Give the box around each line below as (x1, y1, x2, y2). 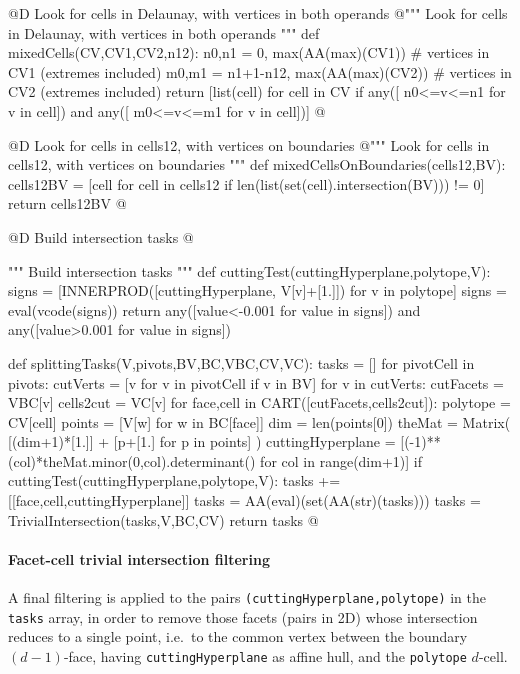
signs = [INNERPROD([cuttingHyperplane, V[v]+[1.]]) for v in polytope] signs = (8, 280, 507, 301)
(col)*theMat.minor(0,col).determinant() (8, 450, 256, 471)
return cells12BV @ (8, 193, 127, 214)
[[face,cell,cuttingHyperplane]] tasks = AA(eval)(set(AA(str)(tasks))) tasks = (8, 490, 481, 511)
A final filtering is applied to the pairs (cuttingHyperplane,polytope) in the (8, 587, 486, 608)
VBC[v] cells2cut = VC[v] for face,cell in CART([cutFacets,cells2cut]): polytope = (8, 392, 511, 413)
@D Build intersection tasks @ (8, 226, 194, 247)
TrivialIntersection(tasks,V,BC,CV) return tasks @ (8, 509, 319, 530)
